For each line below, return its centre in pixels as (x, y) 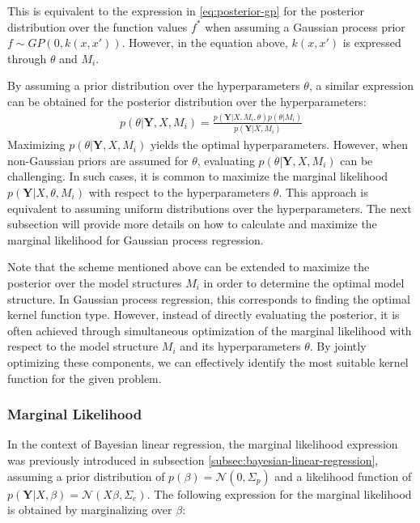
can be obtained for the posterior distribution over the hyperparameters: (187, 101)
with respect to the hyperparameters (179, 192)
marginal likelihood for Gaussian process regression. (136, 239)
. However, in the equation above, (205, 43)
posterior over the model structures (95, 282)
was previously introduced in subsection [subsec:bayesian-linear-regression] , (193, 459)
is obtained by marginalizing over (90, 510)
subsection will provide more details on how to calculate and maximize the (192, 224)
